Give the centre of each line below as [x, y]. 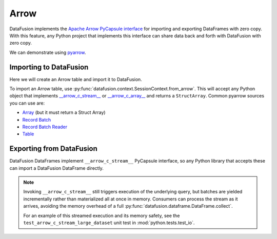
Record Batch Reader [45, 127]
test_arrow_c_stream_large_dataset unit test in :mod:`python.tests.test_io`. [109, 223]
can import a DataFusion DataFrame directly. [56, 168]
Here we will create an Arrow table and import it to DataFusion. [76, 79]
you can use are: [27, 103]
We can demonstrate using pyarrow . [48, 52]
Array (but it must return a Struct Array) [64, 112]
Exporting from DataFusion [53, 149]
